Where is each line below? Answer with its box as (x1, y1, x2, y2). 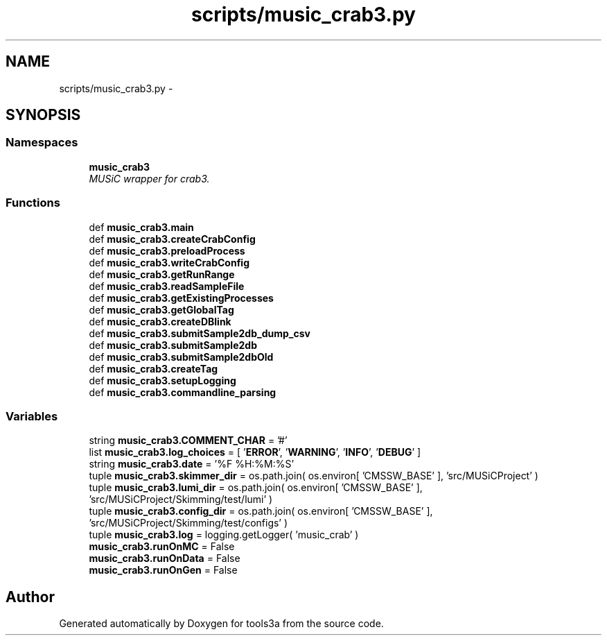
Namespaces (6, 135, 78, 150)
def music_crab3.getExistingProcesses (89, 291, 274, 304)
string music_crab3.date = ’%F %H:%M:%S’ (89, 458, 294, 470)
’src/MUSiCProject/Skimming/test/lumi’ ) (89, 493, 273, 506)
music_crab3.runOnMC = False (89, 540, 235, 553)
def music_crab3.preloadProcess (89, 244, 245, 257)
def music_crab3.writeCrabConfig (89, 256, 249, 268)
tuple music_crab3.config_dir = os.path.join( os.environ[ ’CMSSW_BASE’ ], (89, 505, 433, 518)
